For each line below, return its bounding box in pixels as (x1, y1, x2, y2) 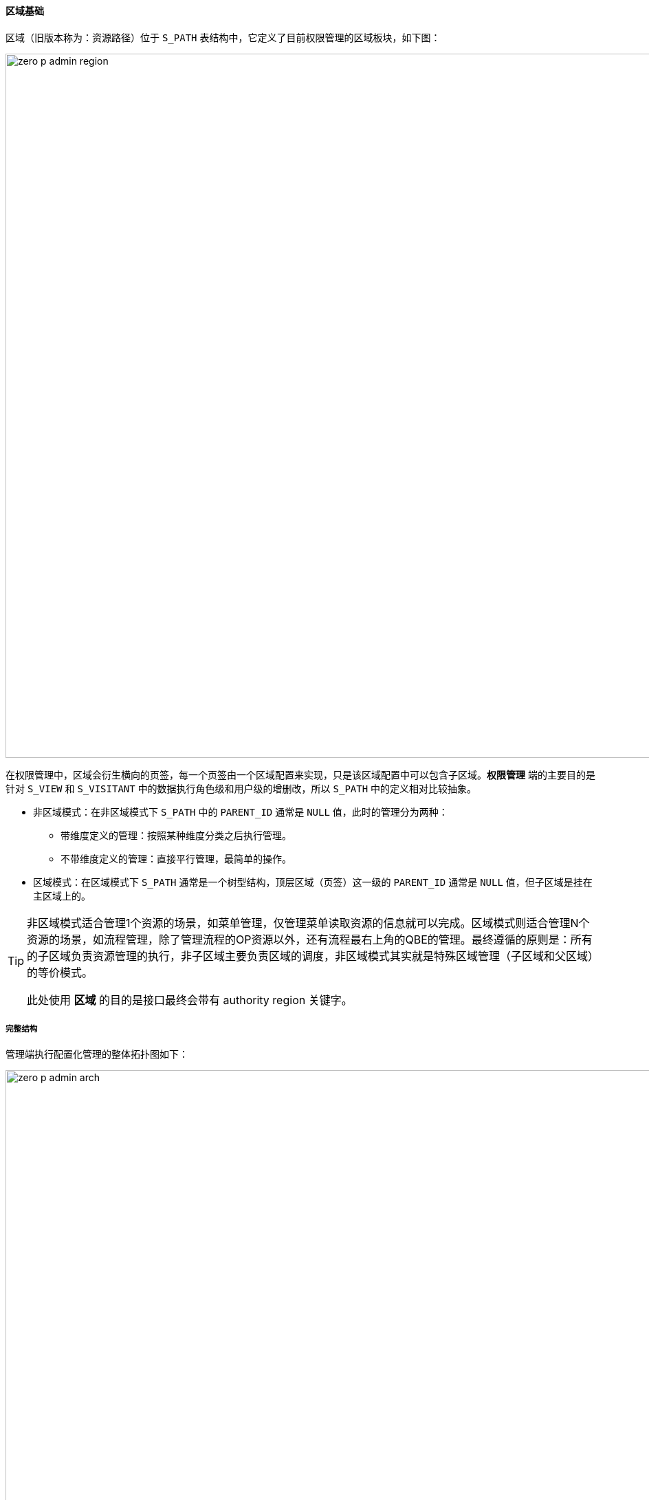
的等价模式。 (27, 965, 93, 979)
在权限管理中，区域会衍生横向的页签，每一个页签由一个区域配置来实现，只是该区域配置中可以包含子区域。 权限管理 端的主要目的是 (5, 768, 595, 781)
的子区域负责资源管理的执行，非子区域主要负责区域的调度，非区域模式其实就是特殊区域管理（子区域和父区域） (27, 948, 594, 963)
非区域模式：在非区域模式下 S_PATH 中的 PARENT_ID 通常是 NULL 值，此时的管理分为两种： (33, 805, 448, 818)
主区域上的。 (33, 889, 91, 902)
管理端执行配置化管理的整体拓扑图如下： (5, 1048, 188, 1061)
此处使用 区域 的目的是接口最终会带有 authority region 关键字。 (27, 992, 353, 1007)
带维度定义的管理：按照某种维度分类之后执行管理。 (60, 829, 291, 841)
